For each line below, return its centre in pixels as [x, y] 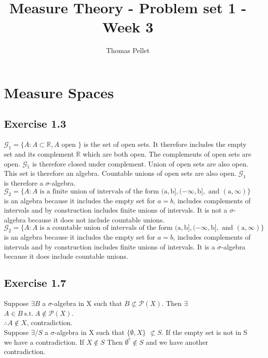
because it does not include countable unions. [96, 219]
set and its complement [39, 154]
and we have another [177, 342]
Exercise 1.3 [35, 124]
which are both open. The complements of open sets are [167, 154]
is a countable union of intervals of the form [106, 228]
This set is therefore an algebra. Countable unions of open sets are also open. [120, 173]
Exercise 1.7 [35, 283]
